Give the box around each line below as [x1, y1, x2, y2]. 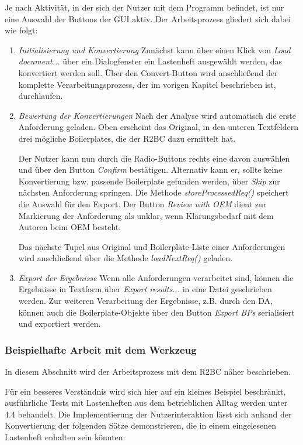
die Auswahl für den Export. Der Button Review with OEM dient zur [18, 197, 267, 210]
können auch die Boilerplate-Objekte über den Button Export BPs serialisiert [18, 306, 295, 318]
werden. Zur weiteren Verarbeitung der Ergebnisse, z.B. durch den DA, [18, 295, 273, 307]
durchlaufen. [18, 90, 63, 102]
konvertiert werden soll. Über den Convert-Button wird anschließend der [18, 66, 278, 78]
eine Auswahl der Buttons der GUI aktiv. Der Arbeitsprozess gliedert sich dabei [5, 12, 291, 25]
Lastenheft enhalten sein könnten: [5, 431, 126, 443]
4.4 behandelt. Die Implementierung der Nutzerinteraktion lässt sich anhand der [5, 408, 292, 420]
